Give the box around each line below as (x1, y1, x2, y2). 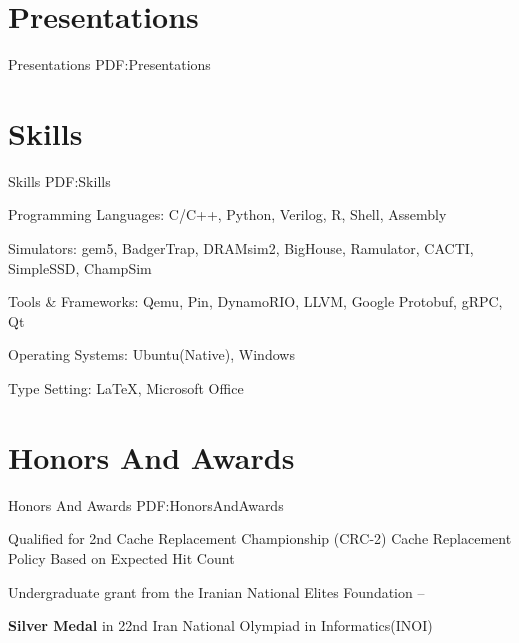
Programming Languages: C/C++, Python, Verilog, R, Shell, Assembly (8, 204, 447, 225)
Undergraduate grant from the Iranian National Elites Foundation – (8, 581, 425, 602)
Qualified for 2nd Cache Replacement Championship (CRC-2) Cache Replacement (8, 528, 512, 549)
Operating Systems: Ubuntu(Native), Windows (8, 344, 295, 365)
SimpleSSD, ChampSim (8, 257, 152, 278)
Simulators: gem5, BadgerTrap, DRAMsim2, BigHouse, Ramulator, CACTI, (8, 238, 474, 259)
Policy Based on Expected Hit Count (8, 547, 235, 568)
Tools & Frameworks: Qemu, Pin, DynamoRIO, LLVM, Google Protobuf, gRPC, (8, 291, 503, 312)
